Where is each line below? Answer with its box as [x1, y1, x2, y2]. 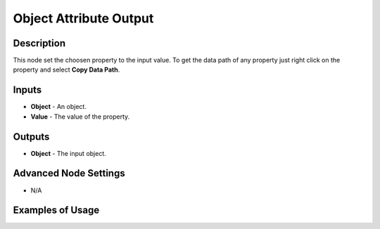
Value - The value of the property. [30, 112, 130, 121]
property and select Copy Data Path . [13, 65, 120, 74]
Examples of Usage [13, 204, 100, 216]
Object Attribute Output [13, 11, 154, 26]
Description [13, 37, 66, 49]
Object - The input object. [30, 149, 107, 157]
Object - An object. [30, 103, 87, 111]
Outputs [13, 131, 50, 143]
